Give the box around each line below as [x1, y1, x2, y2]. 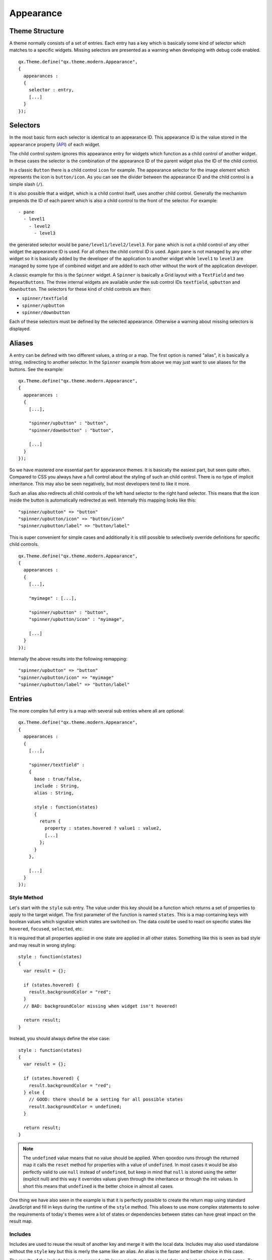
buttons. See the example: [9, 366, 64, 372]
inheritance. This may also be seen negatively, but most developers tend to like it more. [9, 481, 190, 487]
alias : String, [34, 790, 75, 796]
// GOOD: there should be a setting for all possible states [28, 1097, 183, 1102]
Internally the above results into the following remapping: [9, 656, 128, 662]
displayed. [9, 326, 31, 332]
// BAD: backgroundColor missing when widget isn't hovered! [23, 1003, 178, 1009]
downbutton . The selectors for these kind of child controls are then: [9, 286, 151, 292]
